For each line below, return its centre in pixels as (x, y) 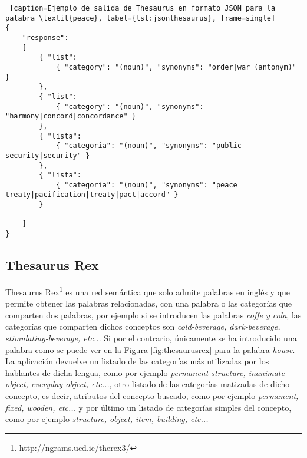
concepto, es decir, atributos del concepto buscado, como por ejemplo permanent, (152, 395)
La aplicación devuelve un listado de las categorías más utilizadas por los (137, 361)
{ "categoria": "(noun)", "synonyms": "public (148, 146)
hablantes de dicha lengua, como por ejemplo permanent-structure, (126, 372)
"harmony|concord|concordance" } (71, 116)
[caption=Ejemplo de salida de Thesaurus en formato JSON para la (143, 8)
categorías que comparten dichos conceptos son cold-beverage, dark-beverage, (143, 326)
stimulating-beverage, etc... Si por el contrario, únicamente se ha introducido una (151, 337)
